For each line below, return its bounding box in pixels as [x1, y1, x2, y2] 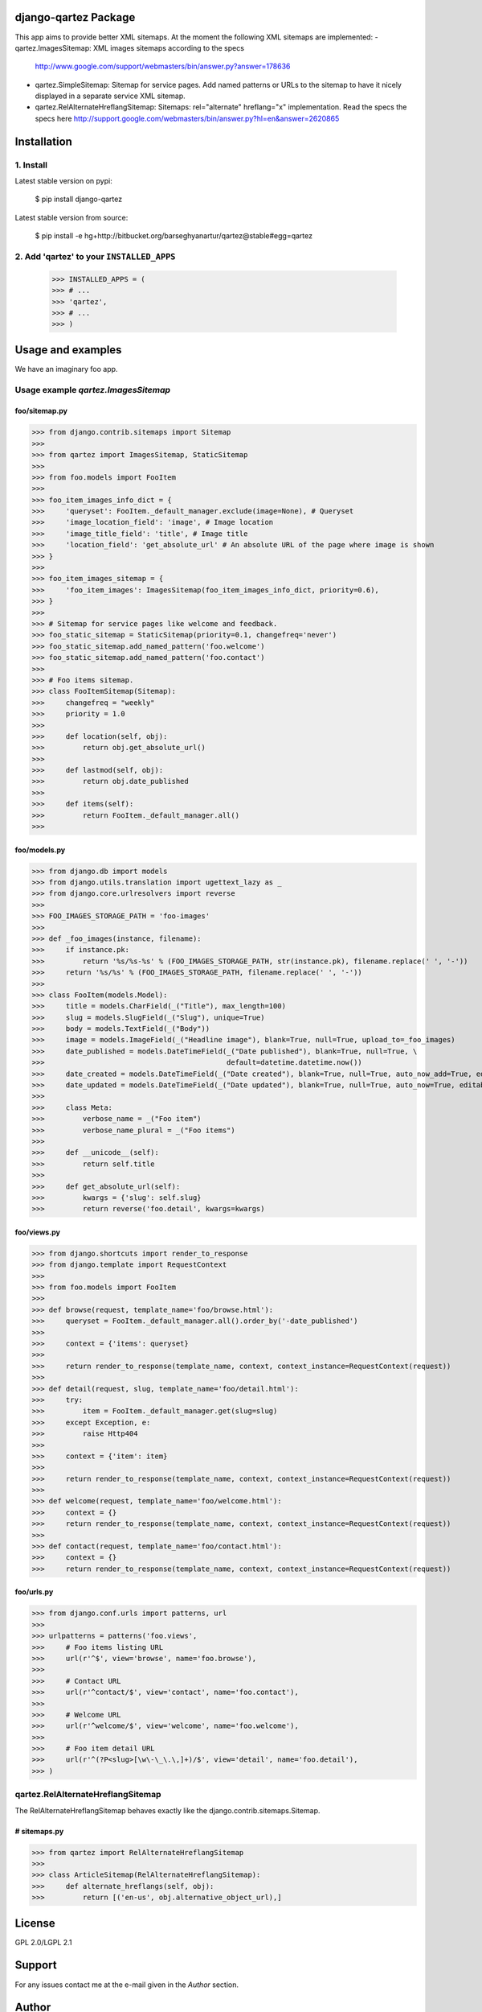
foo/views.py [14, 1227, 60, 1237]
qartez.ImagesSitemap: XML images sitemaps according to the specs [14, 43, 245, 52]
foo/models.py [14, 845, 66, 855]
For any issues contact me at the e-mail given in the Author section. [14, 1980, 239, 1989]
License [14, 1916, 55, 1930]
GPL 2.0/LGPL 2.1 [14, 1937, 72, 1947]
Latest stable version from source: [14, 212, 129, 222]
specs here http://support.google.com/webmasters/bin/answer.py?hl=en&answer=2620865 [35, 113, 340, 123]
